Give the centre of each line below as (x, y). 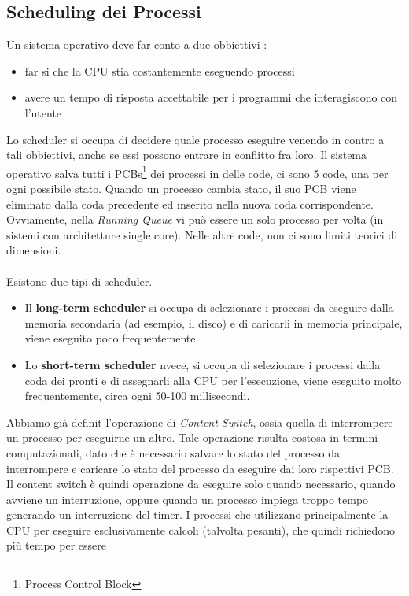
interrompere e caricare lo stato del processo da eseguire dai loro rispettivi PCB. (200, 468)
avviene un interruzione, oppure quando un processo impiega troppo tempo (188, 499)
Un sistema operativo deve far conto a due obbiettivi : (137, 44)
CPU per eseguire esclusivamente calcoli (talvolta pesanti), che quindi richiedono (201, 529)
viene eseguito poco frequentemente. (112, 338)
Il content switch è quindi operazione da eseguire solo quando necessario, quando (201, 484)
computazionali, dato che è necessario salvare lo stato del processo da (173, 452)
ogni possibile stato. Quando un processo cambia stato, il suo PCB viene (181, 189)
